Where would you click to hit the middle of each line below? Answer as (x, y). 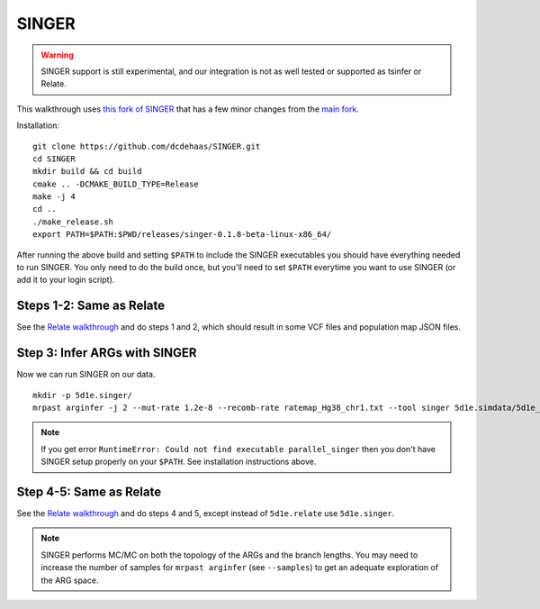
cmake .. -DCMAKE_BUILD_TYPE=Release (116, 184)
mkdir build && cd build (87, 172)
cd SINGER (54, 159)
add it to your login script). (66, 280)
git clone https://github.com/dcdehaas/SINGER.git (147, 146)
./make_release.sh (73, 222)
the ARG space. (70, 580)
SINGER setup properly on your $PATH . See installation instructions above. (179, 462)
